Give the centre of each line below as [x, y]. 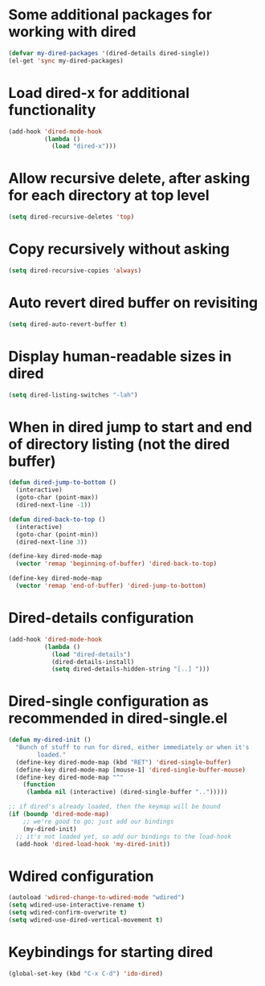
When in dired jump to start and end [130, 427]
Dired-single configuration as [108, 701]
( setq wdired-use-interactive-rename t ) [77, 905]
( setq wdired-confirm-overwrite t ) [68, 913]
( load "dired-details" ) [91, 654]
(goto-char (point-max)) [57, 498]
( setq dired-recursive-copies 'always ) [75, 271]
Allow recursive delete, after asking [129, 179]
